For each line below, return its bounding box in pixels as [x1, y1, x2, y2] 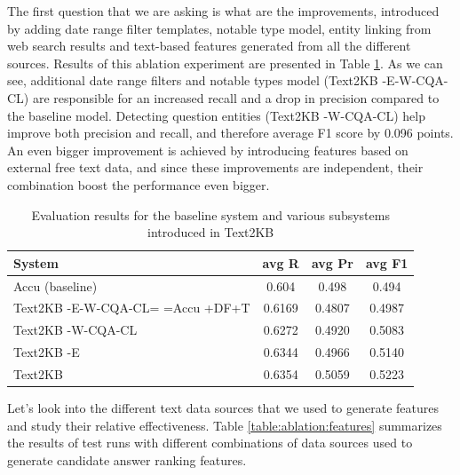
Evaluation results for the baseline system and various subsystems [31, 205, 390, 224]
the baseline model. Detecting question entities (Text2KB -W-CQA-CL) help [7, 106, 425, 124]
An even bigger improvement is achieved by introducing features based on [7, 140, 408, 159]
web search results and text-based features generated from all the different [7, 36, 411, 55]
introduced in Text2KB [147, 223, 274, 241]
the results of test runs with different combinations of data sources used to [7, 433, 413, 452]
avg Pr [311, 253, 353, 272]
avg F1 [365, 253, 408, 272]
